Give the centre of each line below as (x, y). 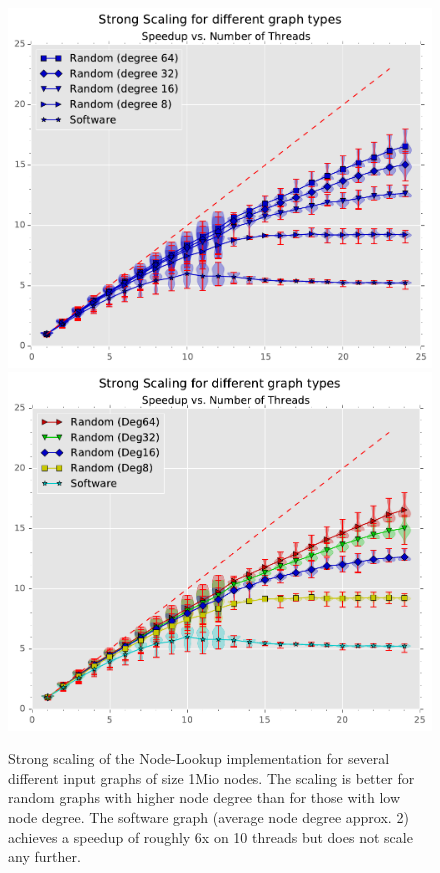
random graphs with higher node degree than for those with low (204, 797)
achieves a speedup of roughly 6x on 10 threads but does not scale (210, 836)
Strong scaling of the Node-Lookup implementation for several (199, 758)
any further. (44, 856)
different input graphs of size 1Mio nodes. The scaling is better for (211, 777)
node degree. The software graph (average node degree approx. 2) (208, 816)
